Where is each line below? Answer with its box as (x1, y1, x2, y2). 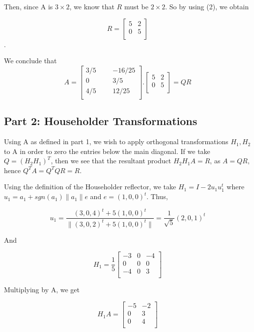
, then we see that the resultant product (51, 155, 171, 166)
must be (124, 1, 148, 11)
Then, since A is (4, 1, 53, 11)
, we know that (69, 1, 114, 11)
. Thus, (146, 191, 168, 202)
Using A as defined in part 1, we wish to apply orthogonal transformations (4, 136, 228, 147)
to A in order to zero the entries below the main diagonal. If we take (4, 146, 210, 156)
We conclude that (4, 55, 57, 66)
